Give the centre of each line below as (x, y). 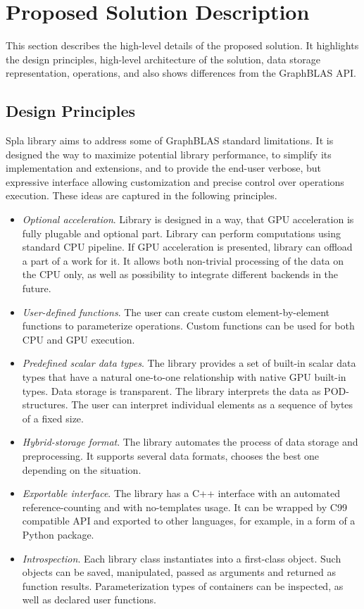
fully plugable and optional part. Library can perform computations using (181, 233)
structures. (45, 404)
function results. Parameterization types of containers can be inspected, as (183, 585)
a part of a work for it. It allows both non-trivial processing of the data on (183, 260)
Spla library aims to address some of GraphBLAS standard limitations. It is (170, 140)
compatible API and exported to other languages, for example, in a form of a (189, 521)
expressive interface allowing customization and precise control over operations (175, 181)
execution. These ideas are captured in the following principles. (142, 195)
